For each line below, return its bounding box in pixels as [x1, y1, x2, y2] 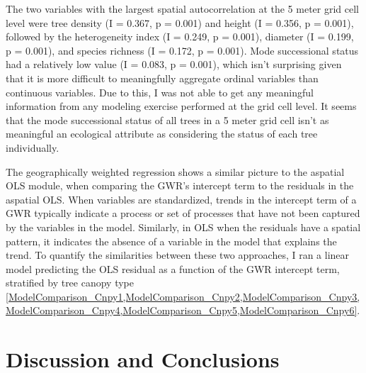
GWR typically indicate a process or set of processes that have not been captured [6, 206, 360, 221]
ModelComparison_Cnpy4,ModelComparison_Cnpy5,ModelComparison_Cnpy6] [6, 303, 358, 318]
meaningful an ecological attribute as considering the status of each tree [6, 126, 318, 141]
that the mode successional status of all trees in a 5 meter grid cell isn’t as [6, 112, 329, 127]
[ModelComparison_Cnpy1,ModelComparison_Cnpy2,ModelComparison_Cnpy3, [6, 289, 360, 304]
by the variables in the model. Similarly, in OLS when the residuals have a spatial [6, 219, 361, 234]
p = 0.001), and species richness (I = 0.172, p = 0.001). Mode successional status [6, 43, 359, 57]
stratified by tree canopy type [6, 275, 134, 290]
